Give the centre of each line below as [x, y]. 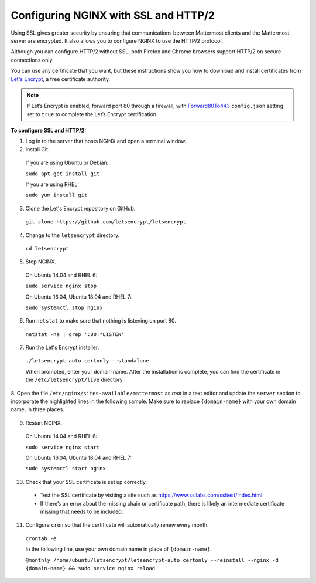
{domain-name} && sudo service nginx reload [90, 568]
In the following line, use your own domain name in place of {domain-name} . [118, 549]
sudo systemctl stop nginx [64, 307]
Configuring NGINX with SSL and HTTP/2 [113, 15]
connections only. [32, 60]
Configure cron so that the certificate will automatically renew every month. [117, 525]
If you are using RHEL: [52, 184]
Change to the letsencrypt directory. [73, 235]
